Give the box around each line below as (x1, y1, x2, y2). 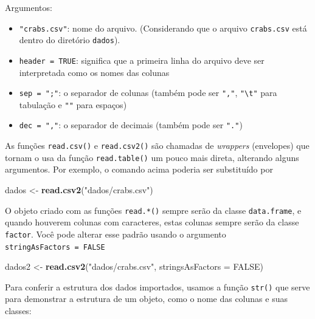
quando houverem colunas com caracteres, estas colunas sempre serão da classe (5, 216, 299, 228)
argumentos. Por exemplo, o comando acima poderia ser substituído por (5, 163, 273, 176)
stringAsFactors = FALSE (5, 242, 105, 252)
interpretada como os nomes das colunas (19, 66, 170, 78)
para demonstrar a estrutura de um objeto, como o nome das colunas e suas (5, 292, 288, 305)
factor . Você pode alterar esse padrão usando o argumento (5, 227, 226, 240)
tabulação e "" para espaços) (19, 98, 127, 111)
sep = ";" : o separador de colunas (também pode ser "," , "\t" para (19, 86, 277, 99)
